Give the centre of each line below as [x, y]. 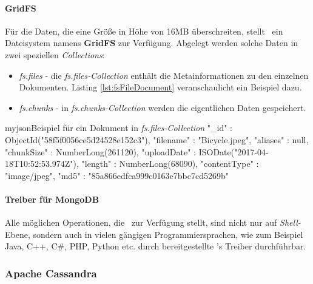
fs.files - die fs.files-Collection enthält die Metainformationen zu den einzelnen [164, 75]
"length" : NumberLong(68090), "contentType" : [170, 164]
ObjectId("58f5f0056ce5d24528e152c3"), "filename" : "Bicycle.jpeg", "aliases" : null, [157, 139]
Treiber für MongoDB [52, 199]
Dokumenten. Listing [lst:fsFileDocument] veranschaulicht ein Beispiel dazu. [160, 87]
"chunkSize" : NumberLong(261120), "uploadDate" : [101, 151]
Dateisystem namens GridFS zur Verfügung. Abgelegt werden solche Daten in [152, 43]
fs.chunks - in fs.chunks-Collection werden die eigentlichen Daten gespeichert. [163, 107]
